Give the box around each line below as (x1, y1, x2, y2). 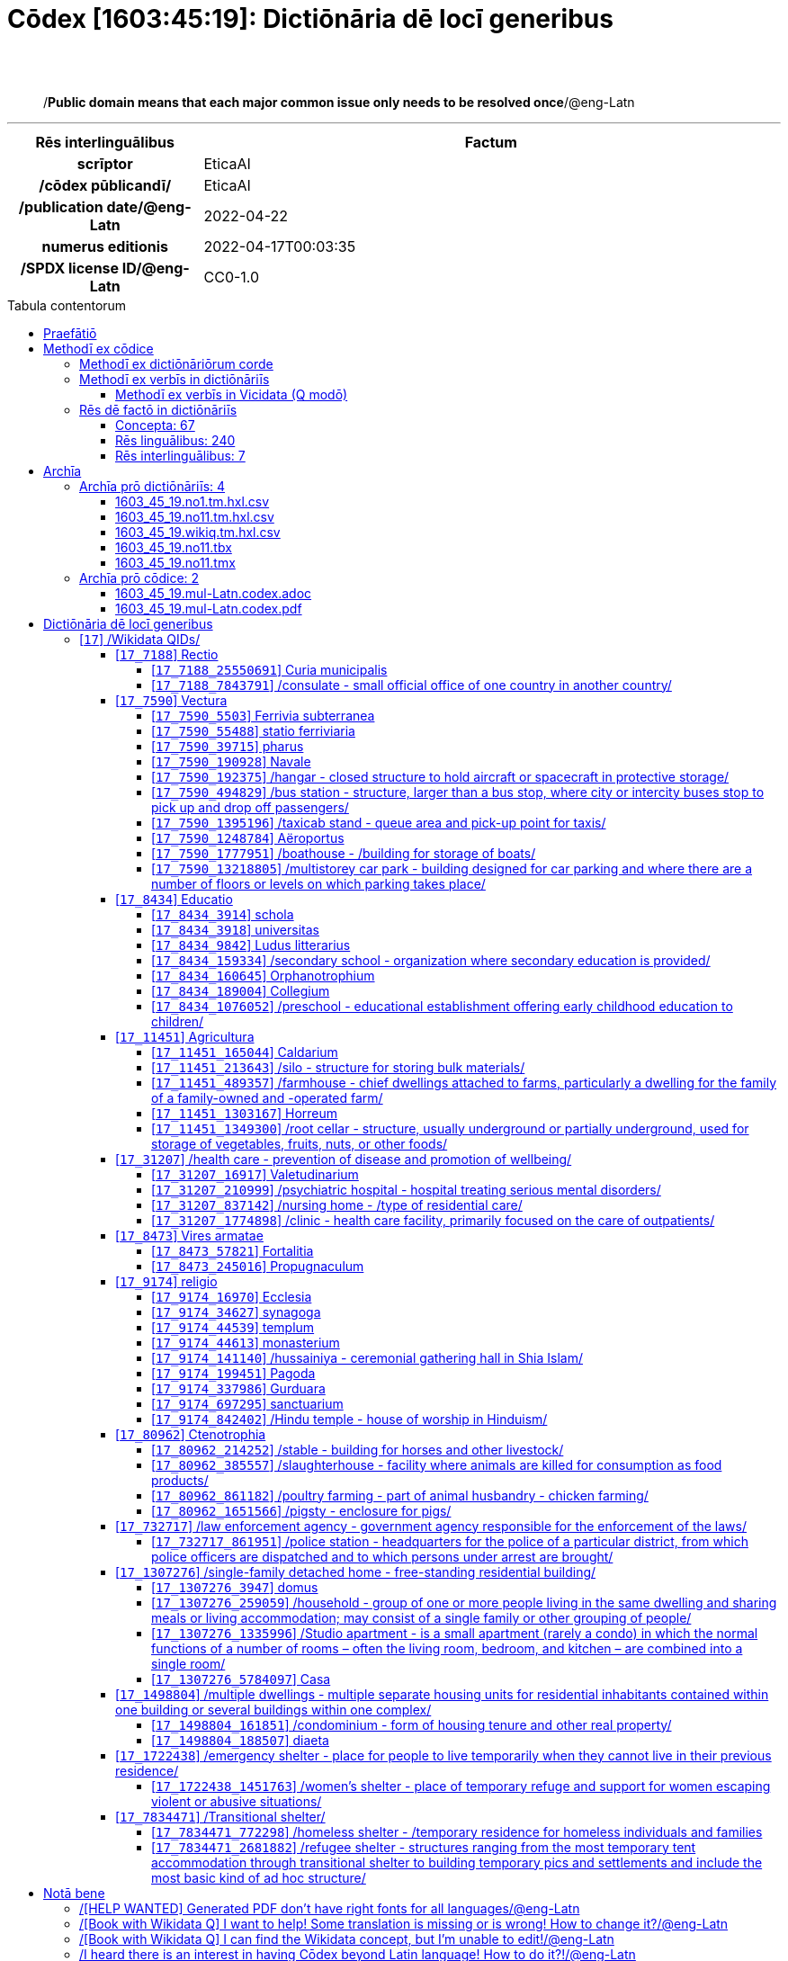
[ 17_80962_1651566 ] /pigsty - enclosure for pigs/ (151, 1502, 452, 1518)
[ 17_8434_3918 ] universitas (151, 921, 319, 937)
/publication (18, 197, 103, 216)
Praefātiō (43, 325, 97, 341)
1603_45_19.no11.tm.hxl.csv (115, 508, 274, 524)
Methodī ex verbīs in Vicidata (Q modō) (115, 386, 348, 402)
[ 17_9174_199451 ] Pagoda (151, 1365, 316, 1381)
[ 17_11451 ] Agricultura (115, 1028, 255, 1044)
